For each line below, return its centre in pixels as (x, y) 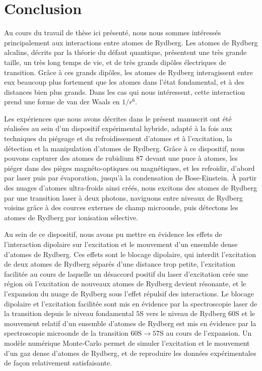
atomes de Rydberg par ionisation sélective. (71, 217)
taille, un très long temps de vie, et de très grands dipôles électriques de (115, 62)
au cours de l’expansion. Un (209, 333)
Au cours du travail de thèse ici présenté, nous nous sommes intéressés (113, 33)
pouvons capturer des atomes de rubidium (69, 158)
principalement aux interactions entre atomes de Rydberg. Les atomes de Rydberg (131, 42)
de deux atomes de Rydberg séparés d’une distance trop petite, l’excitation (120, 264)
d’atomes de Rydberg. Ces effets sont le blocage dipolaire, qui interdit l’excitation (130, 254)
